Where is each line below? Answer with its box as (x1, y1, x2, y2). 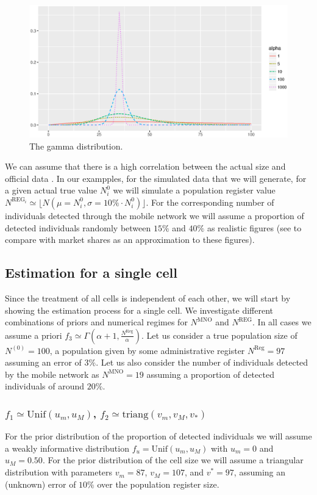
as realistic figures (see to (207, 221, 302, 234)
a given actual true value (5, 184, 98, 197)
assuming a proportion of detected (146, 367, 274, 380)
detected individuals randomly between (5, 221, 151, 234)
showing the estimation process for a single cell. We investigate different (5, 303, 273, 316)
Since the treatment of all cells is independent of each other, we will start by (5, 291, 291, 304)
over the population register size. (97, 477, 219, 490)
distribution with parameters (5, 466, 113, 479)
